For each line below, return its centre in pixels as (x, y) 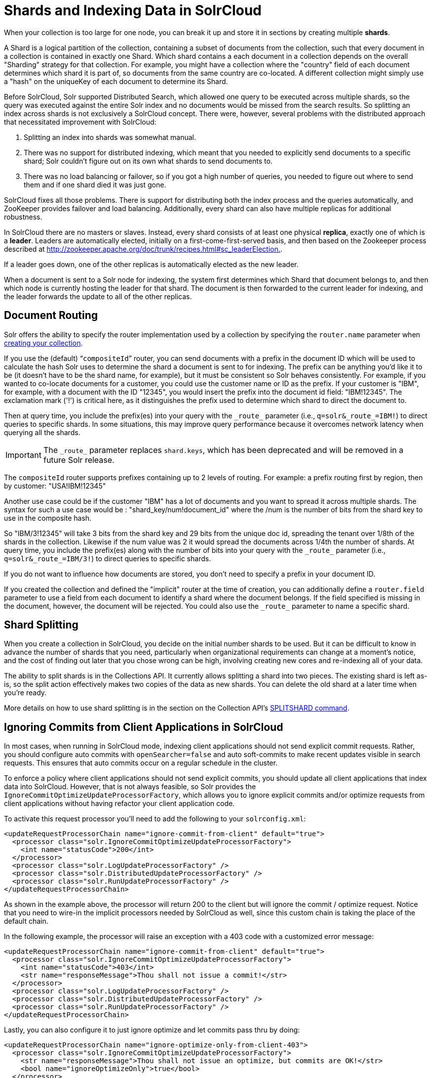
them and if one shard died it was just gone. (95, 184)
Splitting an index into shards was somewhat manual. (110, 137)
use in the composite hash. (48, 518)
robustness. (23, 217)
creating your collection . (43, 343)
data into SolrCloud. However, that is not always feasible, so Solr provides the (130, 787)
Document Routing (51, 315)
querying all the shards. (42, 432)
